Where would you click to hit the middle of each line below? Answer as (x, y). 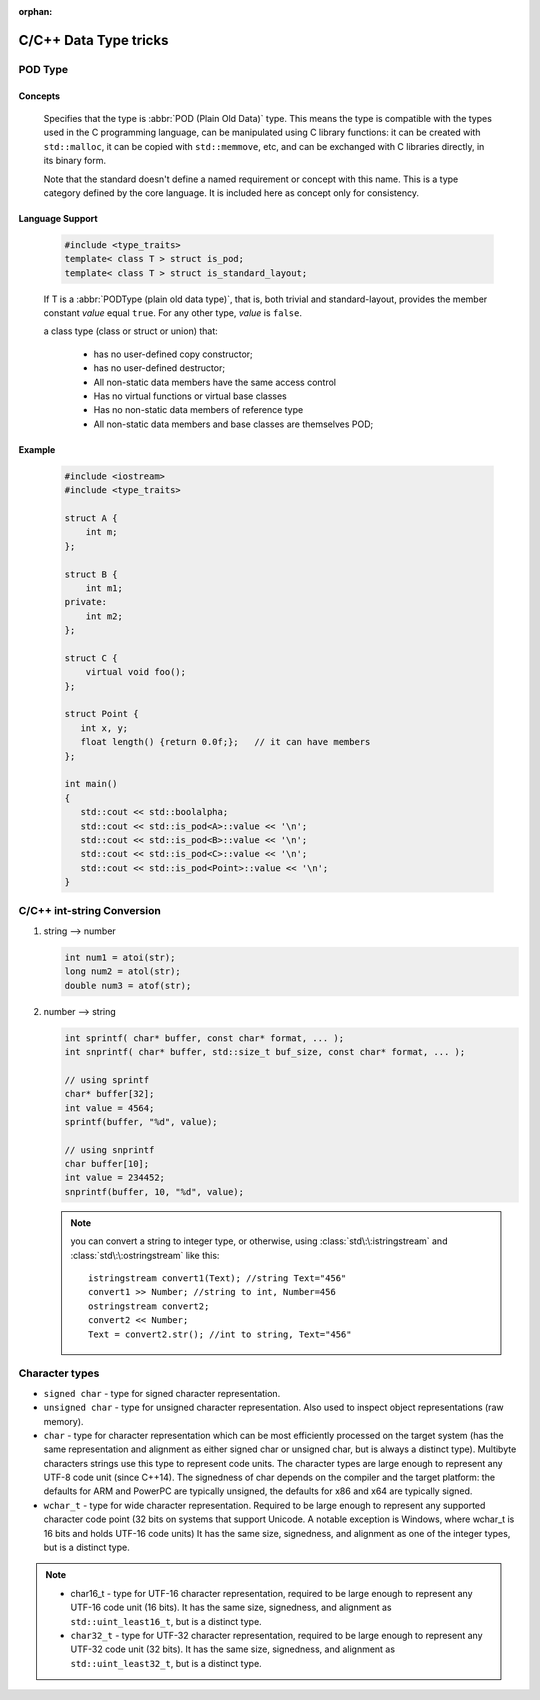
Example (37, 449)
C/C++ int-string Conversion (90, 911)
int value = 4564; (109, 1108)
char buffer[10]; (107, 1164)
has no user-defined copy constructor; (173, 354)
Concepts (39, 96)
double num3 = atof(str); (128, 985)
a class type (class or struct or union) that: (131, 331)
